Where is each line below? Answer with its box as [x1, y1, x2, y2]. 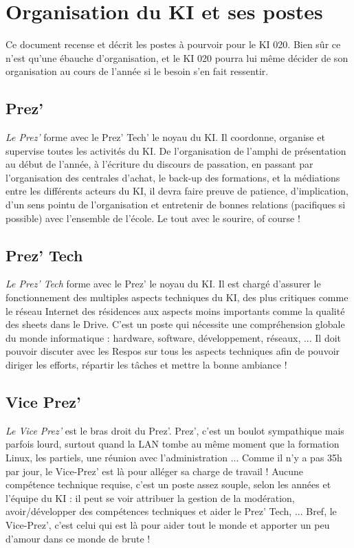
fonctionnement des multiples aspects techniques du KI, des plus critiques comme [5, 290, 349, 305]
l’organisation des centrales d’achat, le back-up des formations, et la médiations [5, 170, 340, 184]
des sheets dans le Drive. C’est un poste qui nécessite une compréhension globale [5, 317, 345, 331]
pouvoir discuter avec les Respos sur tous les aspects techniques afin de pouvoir [5, 344, 340, 358]
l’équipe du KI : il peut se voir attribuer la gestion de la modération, [5, 490, 295, 505]
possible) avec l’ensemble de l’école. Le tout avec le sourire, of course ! [5, 210, 300, 225]
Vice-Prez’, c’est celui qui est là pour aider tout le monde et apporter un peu [5, 517, 330, 531]
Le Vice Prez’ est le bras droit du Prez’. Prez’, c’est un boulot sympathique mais [5, 423, 344, 437]
